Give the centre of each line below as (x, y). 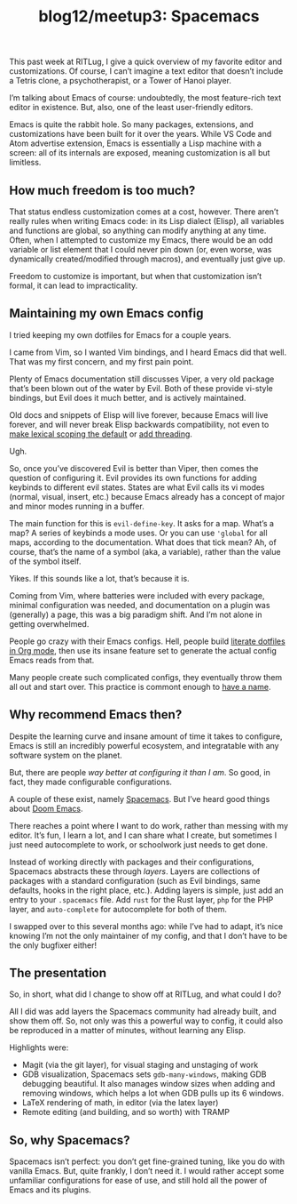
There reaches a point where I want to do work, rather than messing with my (149, 825)
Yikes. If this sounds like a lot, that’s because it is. (99, 578)
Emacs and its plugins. (50, 1190)
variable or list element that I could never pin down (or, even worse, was (141, 249)
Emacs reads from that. (52, 660)
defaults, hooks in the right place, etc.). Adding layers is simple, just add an (146, 890)
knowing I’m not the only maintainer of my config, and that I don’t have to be (148, 935)
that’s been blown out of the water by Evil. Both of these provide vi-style (141, 388)
